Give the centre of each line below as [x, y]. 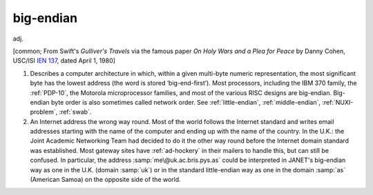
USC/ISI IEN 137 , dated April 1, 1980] [64, 61]
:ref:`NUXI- [338, 102]
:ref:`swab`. [75, 112]
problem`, [44, 112]
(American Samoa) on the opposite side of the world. [105, 180]
